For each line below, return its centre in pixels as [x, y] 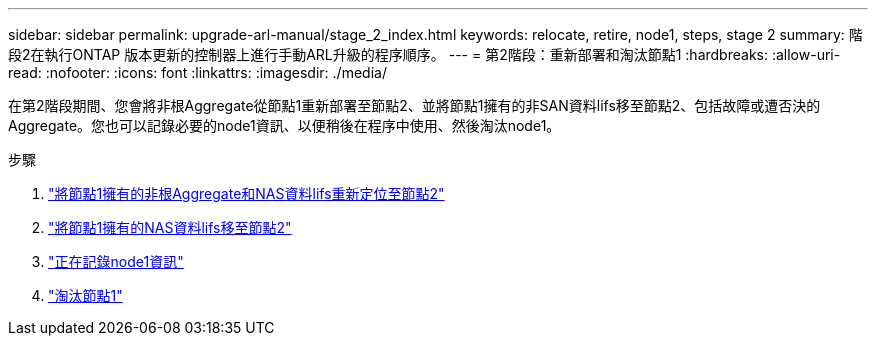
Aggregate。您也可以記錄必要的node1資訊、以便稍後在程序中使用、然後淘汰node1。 [284, 125]
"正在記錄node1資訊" [116, 261]
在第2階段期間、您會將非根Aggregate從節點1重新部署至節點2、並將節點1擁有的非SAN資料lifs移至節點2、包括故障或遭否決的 [414, 105]
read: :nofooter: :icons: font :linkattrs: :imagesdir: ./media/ [197, 72]
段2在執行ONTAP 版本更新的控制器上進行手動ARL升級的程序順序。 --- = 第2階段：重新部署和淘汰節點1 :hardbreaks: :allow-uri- [424, 54]
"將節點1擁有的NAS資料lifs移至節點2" [170, 227]
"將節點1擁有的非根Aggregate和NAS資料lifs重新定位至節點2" [246, 193]
